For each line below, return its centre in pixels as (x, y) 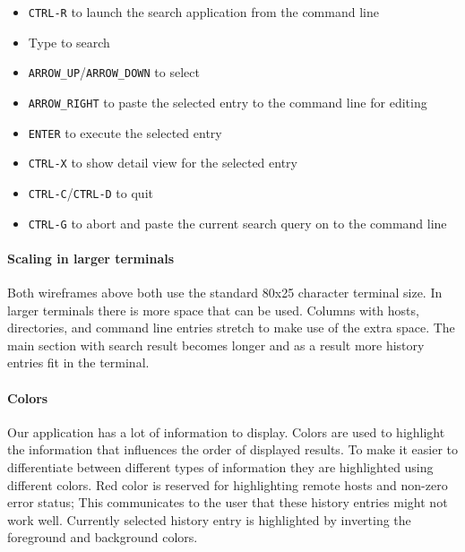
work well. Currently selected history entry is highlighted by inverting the (209, 519)
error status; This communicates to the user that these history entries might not (228, 502)
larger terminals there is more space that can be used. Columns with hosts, (213, 310)
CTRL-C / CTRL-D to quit (90, 192)
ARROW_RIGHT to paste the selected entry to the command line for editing (228, 102)
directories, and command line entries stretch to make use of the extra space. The (231, 328)
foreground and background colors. (103, 537)
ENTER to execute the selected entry (125, 132)
